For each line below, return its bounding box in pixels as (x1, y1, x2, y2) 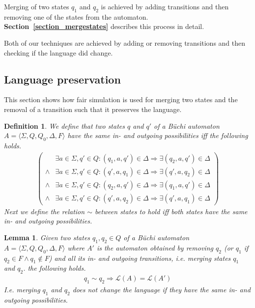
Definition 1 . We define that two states (4, 120, 125, 131)
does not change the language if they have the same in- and (72, 284, 251, 294)
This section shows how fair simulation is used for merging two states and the (4, 94, 238, 105)
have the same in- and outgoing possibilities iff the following (67, 130, 248, 140)
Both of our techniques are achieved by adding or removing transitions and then (4, 37, 246, 48)
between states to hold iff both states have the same (94, 206, 248, 216)
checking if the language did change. (4, 47, 113, 57)
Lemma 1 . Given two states (4, 232, 90, 242)
